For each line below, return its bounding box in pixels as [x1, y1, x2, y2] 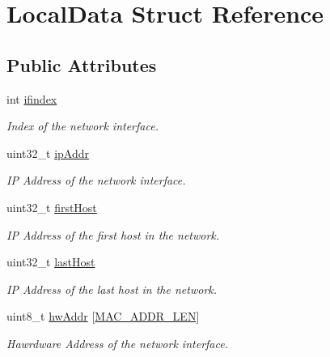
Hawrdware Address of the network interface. [6, 334, 228, 351]
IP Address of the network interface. [6, 172, 186, 189]
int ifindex [6, 90, 57, 107]
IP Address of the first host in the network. [6, 226, 220, 243]
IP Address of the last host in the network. [6, 280, 218, 297]
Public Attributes [6, 52, 157, 77]
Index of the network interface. [6, 117, 159, 134]
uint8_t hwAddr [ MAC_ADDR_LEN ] [6, 308, 200, 325]
